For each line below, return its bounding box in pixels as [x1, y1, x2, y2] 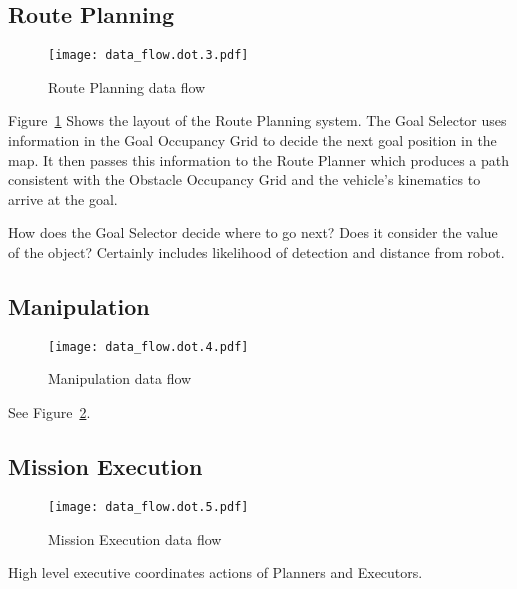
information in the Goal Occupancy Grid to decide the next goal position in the [8, 130, 497, 151]
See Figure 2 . [8, 402, 91, 423]
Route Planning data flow [48, 76, 206, 97]
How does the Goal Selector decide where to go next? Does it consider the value [8, 222, 498, 243]
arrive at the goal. [8, 188, 118, 209]
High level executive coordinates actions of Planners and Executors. [8, 562, 423, 583]
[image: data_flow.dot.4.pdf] [48, 339, 249, 354]
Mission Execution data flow [48, 528, 222, 549]
